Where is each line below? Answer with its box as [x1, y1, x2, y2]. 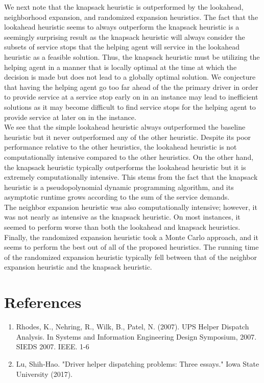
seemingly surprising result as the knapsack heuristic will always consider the [4, 31, 245, 42]
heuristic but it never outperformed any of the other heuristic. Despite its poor [4, 131, 251, 142]
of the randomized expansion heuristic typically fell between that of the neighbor [4, 251, 257, 262]
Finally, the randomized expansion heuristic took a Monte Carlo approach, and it [4, 231, 258, 242]
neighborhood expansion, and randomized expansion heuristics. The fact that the [4, 11, 258, 22]
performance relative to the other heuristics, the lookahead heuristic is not [4, 141, 237, 152]
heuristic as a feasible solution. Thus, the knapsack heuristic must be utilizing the [4, 51, 260, 62]
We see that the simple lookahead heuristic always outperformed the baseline [4, 122, 246, 132]
